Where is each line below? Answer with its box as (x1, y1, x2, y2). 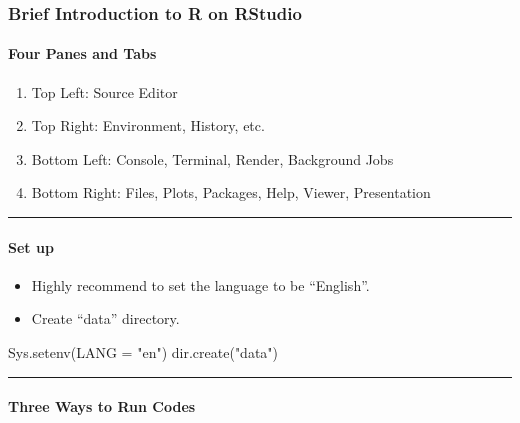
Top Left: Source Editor (31, 81, 178, 102)
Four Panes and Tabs (8, 43, 157, 64)
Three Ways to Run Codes (8, 396, 196, 417)
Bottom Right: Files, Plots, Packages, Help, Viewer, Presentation (31, 182, 431, 203)
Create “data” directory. (31, 308, 180, 329)
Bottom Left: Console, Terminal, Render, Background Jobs (31, 148, 394, 169)
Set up (8, 236, 54, 257)
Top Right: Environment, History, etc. (31, 115, 265, 136)
